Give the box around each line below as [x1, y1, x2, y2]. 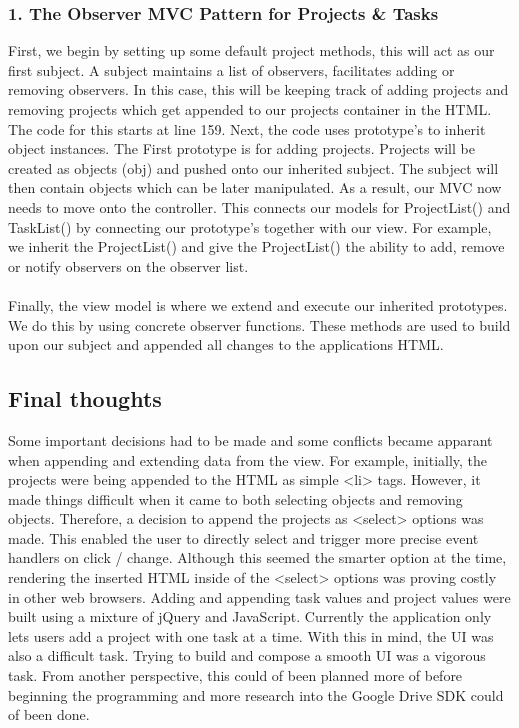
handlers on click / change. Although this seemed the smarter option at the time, [8, 547, 507, 568]
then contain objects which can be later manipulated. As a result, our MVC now [8, 177, 502, 198]
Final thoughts [8, 383, 162, 414]
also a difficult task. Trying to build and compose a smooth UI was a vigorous [8, 645, 486, 666]
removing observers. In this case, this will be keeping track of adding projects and [8, 79, 509, 100]
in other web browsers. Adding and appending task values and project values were [8, 586, 511, 607]
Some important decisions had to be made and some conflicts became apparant [8, 429, 493, 450]
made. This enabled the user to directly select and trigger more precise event [8, 527, 479, 548]
